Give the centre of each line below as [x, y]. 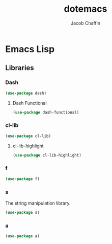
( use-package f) [22, 179]
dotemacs [86, 9]
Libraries [20, 68]
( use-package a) [22, 236]
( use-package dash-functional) [46, 112]
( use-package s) [22, 212]
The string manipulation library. [38, 203]
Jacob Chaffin [86, 23]
